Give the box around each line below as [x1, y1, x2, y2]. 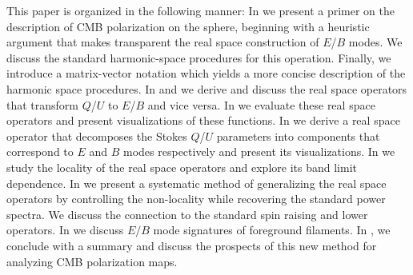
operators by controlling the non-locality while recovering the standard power [6, 190, 386, 207]
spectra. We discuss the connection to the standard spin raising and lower [6, 205, 368, 222]
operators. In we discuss [6, 221, 124, 238]
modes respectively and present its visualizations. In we [123, 143, 395, 160]
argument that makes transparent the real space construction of [6, 34, 319, 50]
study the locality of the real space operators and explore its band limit [6, 158, 357, 175]
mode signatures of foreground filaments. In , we [153, 221, 391, 238]
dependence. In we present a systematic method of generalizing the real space [6, 174, 387, 191]
